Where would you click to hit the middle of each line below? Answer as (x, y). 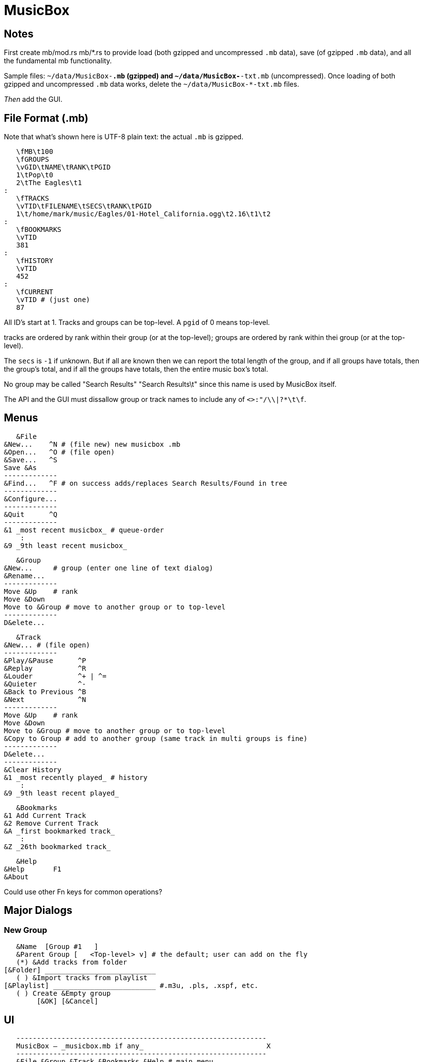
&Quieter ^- (45, 684)
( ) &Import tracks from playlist (82, 978)
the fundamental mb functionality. (58, 61)
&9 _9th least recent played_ (62, 793)
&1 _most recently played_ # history (76, 777)
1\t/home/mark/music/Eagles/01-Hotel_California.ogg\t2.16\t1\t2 (143, 214)
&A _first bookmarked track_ (59, 831)
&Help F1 (33, 869)
